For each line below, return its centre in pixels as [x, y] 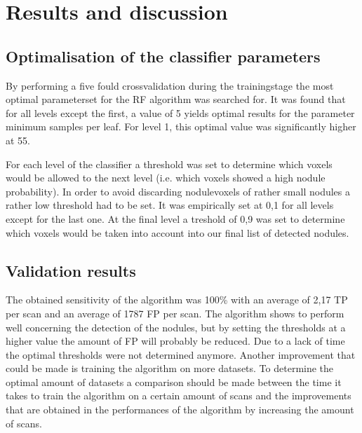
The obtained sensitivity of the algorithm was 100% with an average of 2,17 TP [177, 300]
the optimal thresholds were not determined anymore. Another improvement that [181, 354]
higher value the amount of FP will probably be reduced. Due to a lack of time [175, 341]
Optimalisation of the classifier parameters [163, 56]
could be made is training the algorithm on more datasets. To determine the [170, 368]
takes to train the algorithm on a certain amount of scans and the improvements [179, 396]
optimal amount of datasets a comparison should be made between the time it [174, 382]
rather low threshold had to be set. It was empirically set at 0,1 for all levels [170, 205]
